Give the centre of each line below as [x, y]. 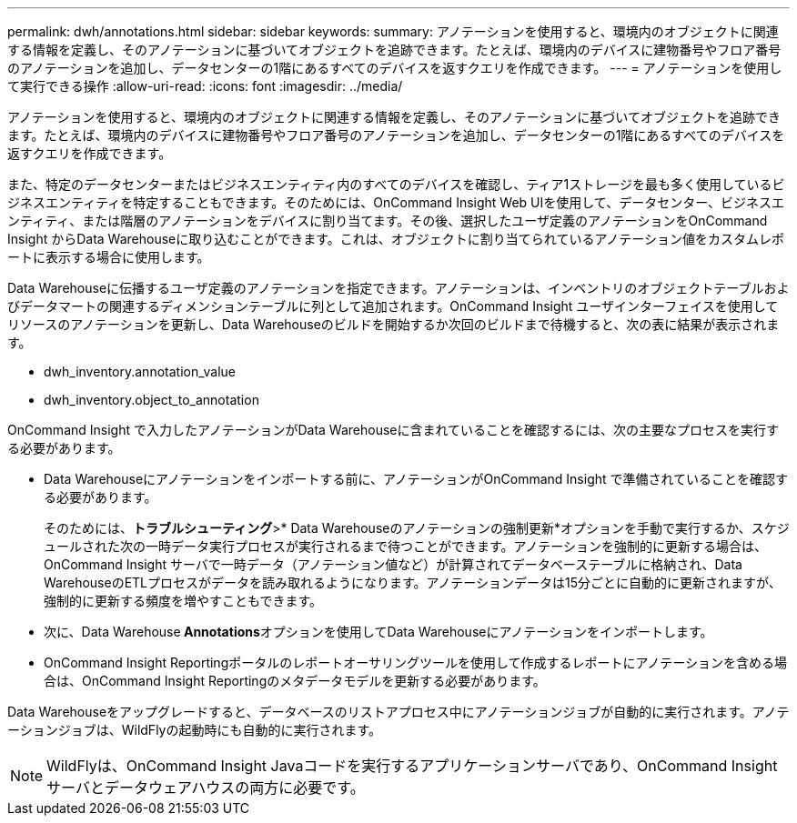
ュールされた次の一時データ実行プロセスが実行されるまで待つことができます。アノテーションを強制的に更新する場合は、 [406, 546]
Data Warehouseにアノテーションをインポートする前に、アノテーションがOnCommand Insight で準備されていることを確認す [416, 479]
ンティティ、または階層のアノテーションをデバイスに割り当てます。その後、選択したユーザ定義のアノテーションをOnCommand [388, 221]
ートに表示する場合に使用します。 [109, 257]
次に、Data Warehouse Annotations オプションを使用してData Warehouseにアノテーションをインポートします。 [378, 632]
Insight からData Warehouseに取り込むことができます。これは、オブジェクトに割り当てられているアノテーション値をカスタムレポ [396, 239]
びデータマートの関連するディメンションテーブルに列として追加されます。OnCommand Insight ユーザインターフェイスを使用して [393, 306]
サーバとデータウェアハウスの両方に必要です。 [206, 788]
